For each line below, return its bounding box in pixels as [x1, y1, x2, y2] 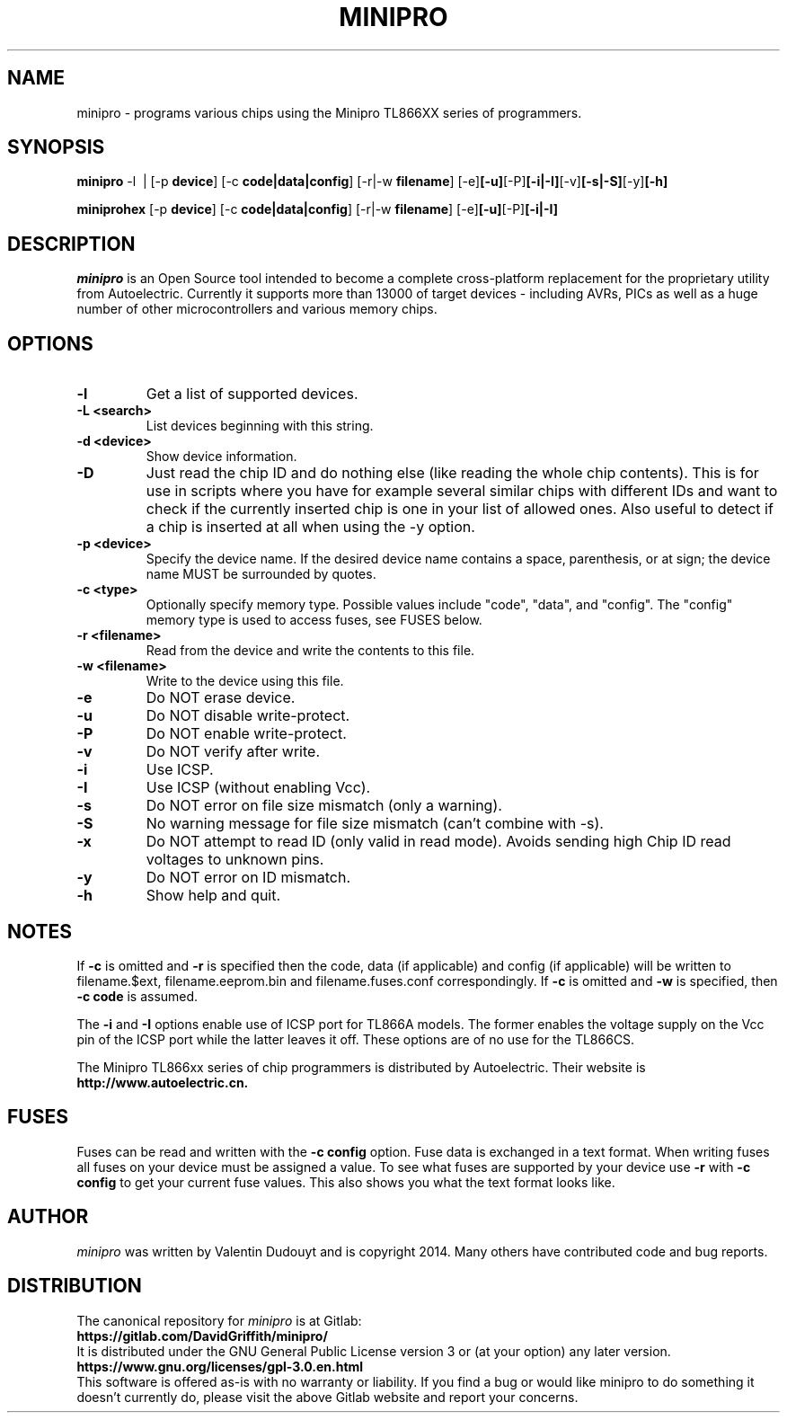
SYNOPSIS [7, 136, 105, 159]
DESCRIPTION [7, 232, 136, 255]
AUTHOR [7, 1205, 89, 1229]
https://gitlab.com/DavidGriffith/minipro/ [76, 1327, 328, 1344]
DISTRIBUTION [7, 1274, 142, 1298]
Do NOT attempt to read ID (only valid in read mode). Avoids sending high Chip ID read [146, 832, 731, 851]
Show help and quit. [146, 886, 281, 905]
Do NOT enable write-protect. [146, 724, 347, 743]
